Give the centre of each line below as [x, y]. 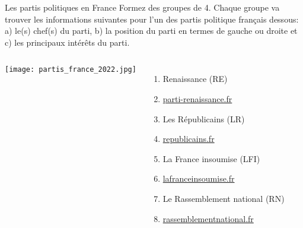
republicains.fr [189, 139]
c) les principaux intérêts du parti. [67, 42]
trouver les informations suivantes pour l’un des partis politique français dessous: [152, 19]
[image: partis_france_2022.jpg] [71, 70]
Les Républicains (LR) [204, 118]
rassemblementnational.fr [208, 218]
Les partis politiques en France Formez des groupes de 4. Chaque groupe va [142, 7]
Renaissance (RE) [195, 79]
